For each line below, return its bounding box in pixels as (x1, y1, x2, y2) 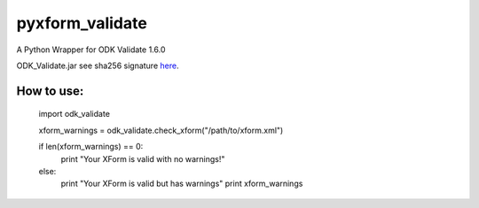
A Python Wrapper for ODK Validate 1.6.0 (16, 44, 166, 55)
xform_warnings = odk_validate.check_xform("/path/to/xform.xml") (38, 125, 284, 135)
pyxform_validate (16, 13, 148, 33)
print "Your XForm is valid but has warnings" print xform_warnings (60, 178, 303, 189)
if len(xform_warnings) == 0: (38, 142, 144, 152)
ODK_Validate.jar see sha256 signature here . (16, 60, 179, 71)
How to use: (16, 83, 84, 98)
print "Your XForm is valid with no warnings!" (60, 153, 225, 164)
